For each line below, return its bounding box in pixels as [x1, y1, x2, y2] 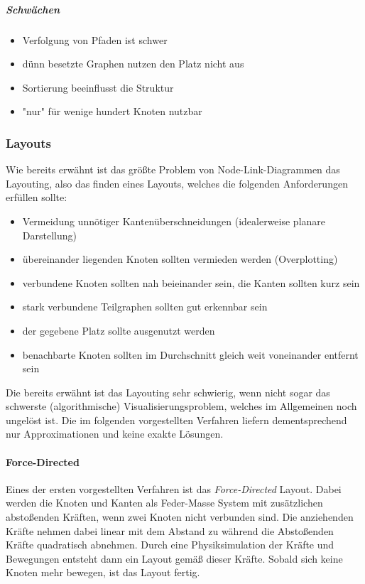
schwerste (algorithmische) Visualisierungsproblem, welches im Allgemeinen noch [6, 399, 357, 413]
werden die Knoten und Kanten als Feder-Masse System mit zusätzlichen [6, 495, 323, 510]
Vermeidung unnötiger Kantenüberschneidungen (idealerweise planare [22, 213, 326, 228]
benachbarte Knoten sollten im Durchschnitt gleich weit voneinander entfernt [22, 347, 359, 362]
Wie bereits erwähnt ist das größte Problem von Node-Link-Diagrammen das [6, 162, 340, 177]
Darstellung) [22, 227, 77, 242]
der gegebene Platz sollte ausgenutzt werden [22, 323, 215, 337]
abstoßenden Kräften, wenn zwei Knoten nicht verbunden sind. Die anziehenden [6, 509, 354, 524]
